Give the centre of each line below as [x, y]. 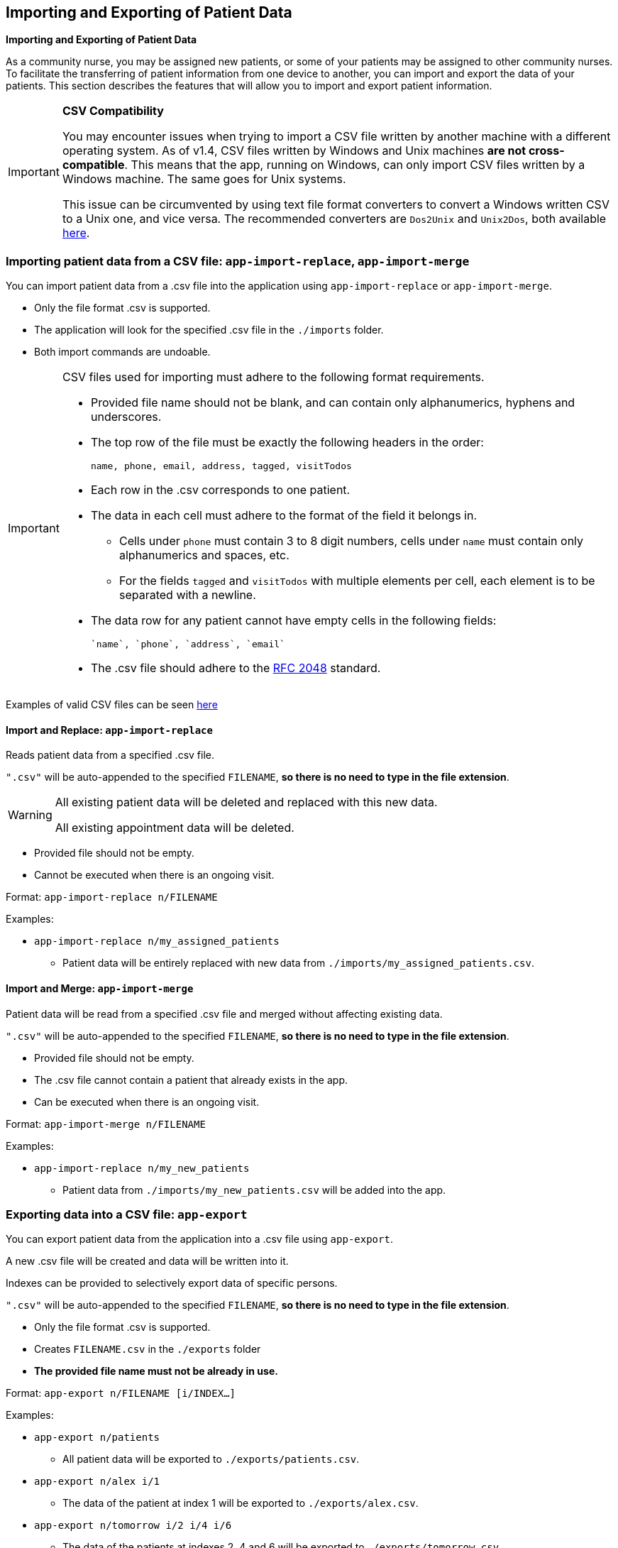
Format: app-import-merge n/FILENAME [106, 1124]
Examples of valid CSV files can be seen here [112, 705]
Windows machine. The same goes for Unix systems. [204, 179]
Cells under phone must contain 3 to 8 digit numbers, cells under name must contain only [351, 541]
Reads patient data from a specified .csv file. [110, 755]
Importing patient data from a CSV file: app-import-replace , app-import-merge [238, 261]
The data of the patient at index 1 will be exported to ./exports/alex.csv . [241, 1503]
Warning [30, 815]
